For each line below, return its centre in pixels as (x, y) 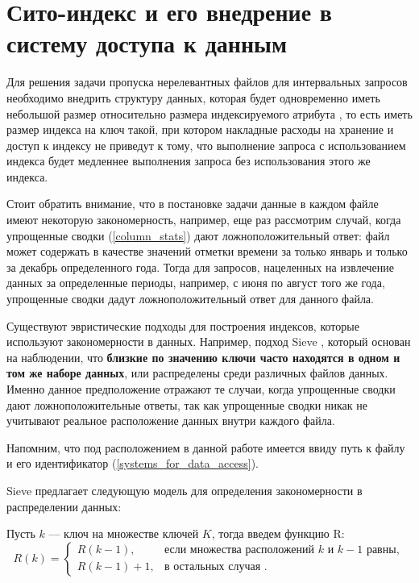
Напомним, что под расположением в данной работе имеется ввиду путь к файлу (206, 447)
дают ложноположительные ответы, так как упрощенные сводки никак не (187, 404)
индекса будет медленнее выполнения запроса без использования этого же (189, 161)
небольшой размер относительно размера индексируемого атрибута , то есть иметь (209, 113)
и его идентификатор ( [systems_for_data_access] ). (133, 463)
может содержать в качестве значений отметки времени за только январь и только (207, 251)
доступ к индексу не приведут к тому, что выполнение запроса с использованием (206, 145)
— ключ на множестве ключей (124, 533)
